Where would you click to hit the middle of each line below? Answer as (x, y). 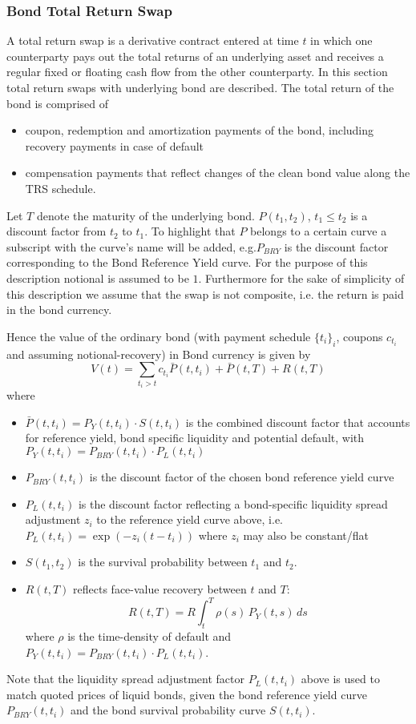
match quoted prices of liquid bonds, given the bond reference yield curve (187, 694)
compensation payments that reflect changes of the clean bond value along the (218, 173)
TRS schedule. (61, 188)
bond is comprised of (57, 103)
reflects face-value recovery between (160, 589)
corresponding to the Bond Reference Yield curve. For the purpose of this (187, 262)
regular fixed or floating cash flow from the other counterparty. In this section (197, 72)
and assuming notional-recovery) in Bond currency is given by (159, 354)
